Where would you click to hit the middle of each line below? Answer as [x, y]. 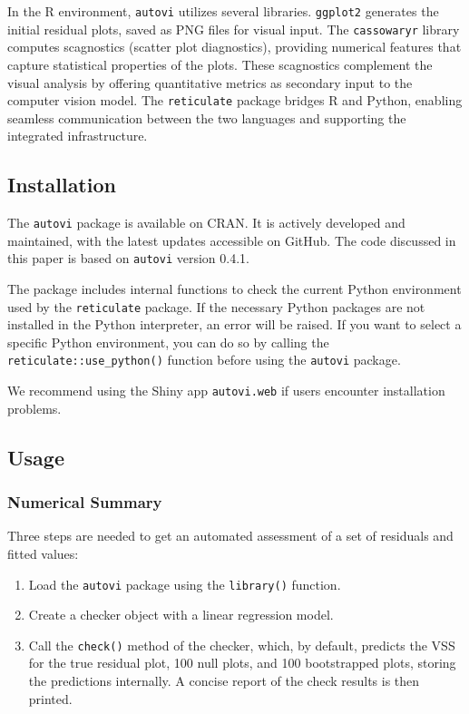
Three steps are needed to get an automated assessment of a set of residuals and [230, 536]
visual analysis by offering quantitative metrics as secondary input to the [210, 82]
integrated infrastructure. [78, 136]
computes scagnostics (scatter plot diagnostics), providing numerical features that [234, 47]
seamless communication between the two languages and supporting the [207, 117]
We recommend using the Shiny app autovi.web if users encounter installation [226, 391]
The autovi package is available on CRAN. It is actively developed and [206, 223]
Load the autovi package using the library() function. [185, 584]
